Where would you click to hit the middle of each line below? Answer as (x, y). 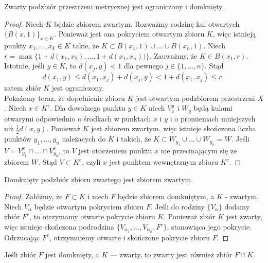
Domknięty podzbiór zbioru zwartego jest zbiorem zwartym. (99, 179)
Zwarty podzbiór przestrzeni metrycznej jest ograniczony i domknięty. (114, 6)
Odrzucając (22, 237)
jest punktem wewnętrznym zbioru (164, 162)
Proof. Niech (24, 23)
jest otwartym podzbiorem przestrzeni (195, 98)
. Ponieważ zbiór (190, 216)
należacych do (84, 139)
